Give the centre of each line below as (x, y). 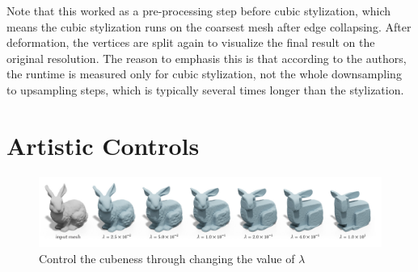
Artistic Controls (103, 145)
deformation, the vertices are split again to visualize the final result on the (191, 42)
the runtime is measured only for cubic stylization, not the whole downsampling (204, 74)
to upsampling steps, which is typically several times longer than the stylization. (205, 89)
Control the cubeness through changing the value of (167, 259)
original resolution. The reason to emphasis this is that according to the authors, (207, 58)
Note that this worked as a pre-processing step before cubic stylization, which (199, 10)
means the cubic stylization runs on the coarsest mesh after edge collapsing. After (209, 26)
